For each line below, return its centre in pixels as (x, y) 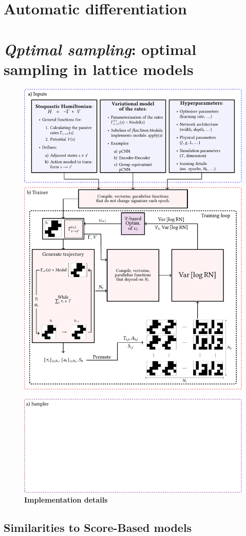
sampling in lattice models (99, 69)
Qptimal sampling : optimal (100, 49)
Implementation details (66, 500)
